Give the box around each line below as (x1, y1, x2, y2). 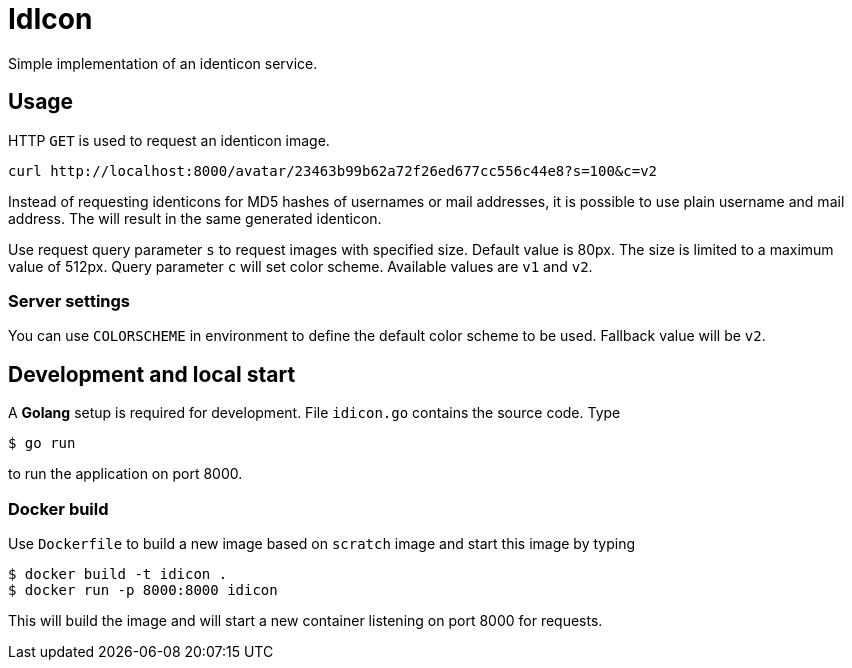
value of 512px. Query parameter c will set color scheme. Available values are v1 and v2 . (8, 257, 593, 275)
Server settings (8, 290, 131, 311)
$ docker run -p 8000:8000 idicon (8, 581, 278, 598)
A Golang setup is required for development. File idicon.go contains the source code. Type (8, 404, 621, 422)
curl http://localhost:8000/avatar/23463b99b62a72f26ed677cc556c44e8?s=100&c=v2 (8, 162, 658, 179)
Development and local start (8, 361, 296, 387)
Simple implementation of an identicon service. (8, 54, 318, 72)
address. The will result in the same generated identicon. (8, 209, 382, 227)
